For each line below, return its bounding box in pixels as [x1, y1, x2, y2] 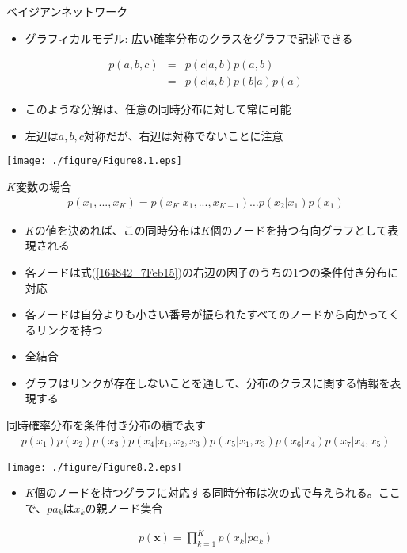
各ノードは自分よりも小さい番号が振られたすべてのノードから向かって [25, 306, 389, 322]
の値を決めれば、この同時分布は [34, 221, 201, 238]
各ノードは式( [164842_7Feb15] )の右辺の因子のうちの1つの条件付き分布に [25, 263, 398, 280]
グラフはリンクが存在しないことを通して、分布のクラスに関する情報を [25, 374, 390, 391]
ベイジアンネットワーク [6, 3, 128, 19]
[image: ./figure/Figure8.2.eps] [6, 461, 182, 473]
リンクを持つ [36, 321, 103, 338]
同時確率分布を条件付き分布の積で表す [6, 417, 206, 433]
